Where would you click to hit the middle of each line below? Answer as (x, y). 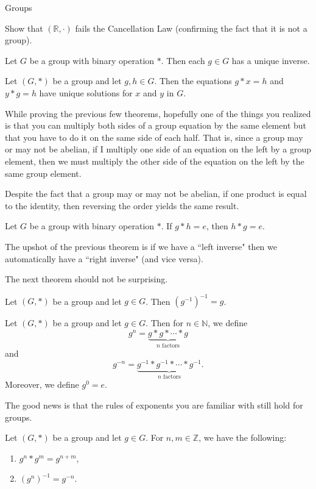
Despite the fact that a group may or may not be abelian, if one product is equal (156, 194)
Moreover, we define (42, 384)
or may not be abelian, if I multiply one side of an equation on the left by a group (158, 149)
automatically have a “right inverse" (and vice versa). (104, 258)
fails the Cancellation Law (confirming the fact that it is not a (191, 28)
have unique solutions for (86, 92)
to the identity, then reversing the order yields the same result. (122, 205)
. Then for (165, 323)
